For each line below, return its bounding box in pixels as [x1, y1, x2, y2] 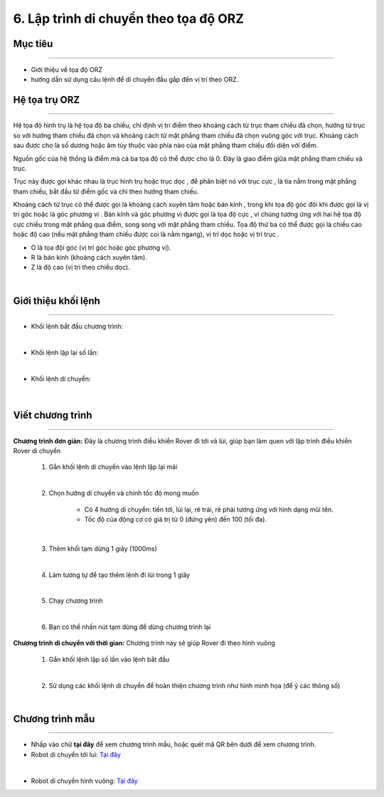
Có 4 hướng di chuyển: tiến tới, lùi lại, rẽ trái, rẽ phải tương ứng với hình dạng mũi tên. [84, 505, 334, 514]
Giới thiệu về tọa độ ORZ [31, 65, 103, 74]
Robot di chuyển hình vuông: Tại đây [31, 776, 138, 785]
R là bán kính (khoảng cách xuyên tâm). [31, 253, 147, 262]
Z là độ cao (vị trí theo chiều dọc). [31, 263, 131, 272]
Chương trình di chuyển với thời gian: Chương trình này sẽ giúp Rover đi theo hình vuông [13, 639, 275, 648]
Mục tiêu [13, 38, 53, 50]
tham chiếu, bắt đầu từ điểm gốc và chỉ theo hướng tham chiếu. [13, 187, 199, 196]
